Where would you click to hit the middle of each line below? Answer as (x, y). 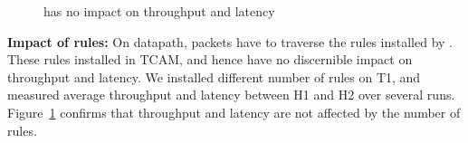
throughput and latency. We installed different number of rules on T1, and (214, 76)
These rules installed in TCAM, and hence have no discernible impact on (210, 59)
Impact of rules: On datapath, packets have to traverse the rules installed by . (230, 41)
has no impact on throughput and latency (159, 11)
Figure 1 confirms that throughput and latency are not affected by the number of (234, 112)
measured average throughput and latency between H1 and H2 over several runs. (231, 95)
